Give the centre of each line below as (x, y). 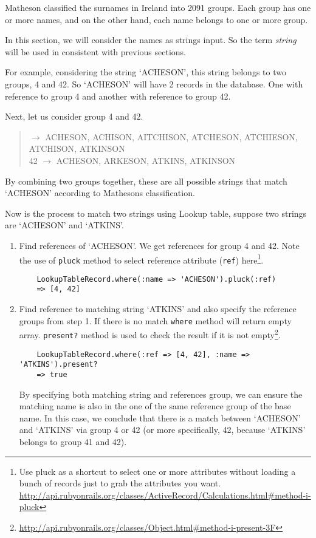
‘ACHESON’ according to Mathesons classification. (100, 193)
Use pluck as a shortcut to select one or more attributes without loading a (157, 471)
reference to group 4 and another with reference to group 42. (118, 96)
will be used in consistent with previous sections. (95, 51)
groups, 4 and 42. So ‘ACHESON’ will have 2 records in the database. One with (154, 83)
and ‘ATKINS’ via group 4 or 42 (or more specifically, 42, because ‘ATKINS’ (162, 430)
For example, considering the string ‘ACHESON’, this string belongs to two (146, 72)
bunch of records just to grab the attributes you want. (120, 483)
